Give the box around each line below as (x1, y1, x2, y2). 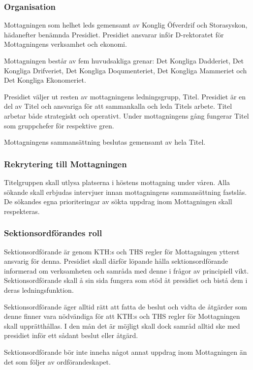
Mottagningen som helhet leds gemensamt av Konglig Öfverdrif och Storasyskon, (4, 20, 248, 30)
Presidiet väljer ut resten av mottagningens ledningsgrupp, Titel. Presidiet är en (4, 91, 246, 101)
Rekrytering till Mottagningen (4, 157, 127, 170)
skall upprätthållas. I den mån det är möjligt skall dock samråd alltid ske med (4, 320, 240, 331)
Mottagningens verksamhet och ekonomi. (4, 39, 127, 49)
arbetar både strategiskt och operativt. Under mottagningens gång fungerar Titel (4, 110, 249, 121)
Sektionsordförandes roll (4, 227, 102, 239)
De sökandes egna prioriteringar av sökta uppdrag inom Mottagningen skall (4, 196, 232, 207)
